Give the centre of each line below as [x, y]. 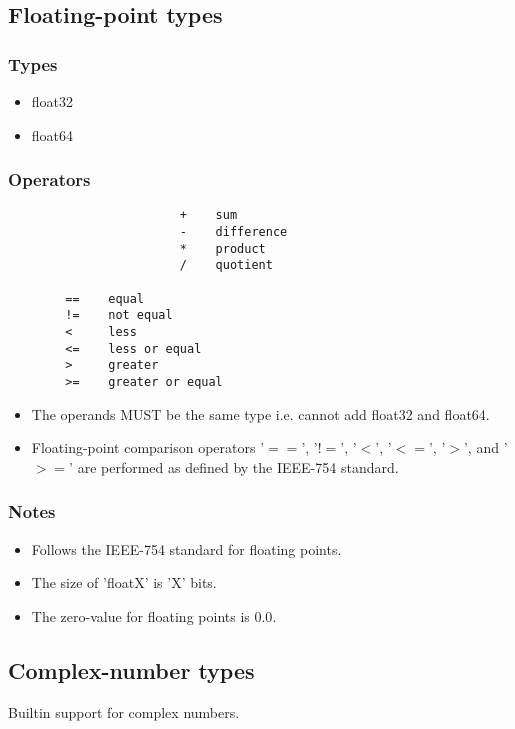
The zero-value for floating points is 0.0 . [154, 615]
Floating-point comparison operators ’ [148, 447]
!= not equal [119, 315]
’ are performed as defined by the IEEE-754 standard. [234, 466]
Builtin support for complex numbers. [124, 711]
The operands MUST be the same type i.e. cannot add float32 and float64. [260, 413]
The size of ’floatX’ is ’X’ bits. [124, 582]
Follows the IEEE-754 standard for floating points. [186, 548]
